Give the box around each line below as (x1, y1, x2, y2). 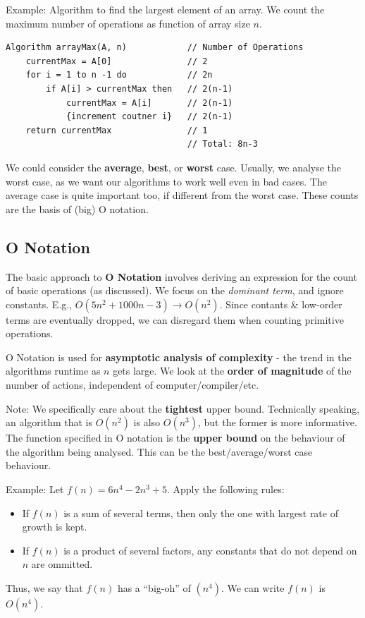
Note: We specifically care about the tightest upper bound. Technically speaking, (6, 401, 360, 416)
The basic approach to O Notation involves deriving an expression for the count (6, 269, 357, 284)
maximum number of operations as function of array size (6, 16, 250, 30)
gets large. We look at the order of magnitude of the (113, 363, 352, 378)
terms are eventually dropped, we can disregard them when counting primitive (6, 312, 344, 327)
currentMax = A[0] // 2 (25, 56, 208, 66)
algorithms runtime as (6, 363, 101, 378)
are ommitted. (31, 557, 93, 571)
